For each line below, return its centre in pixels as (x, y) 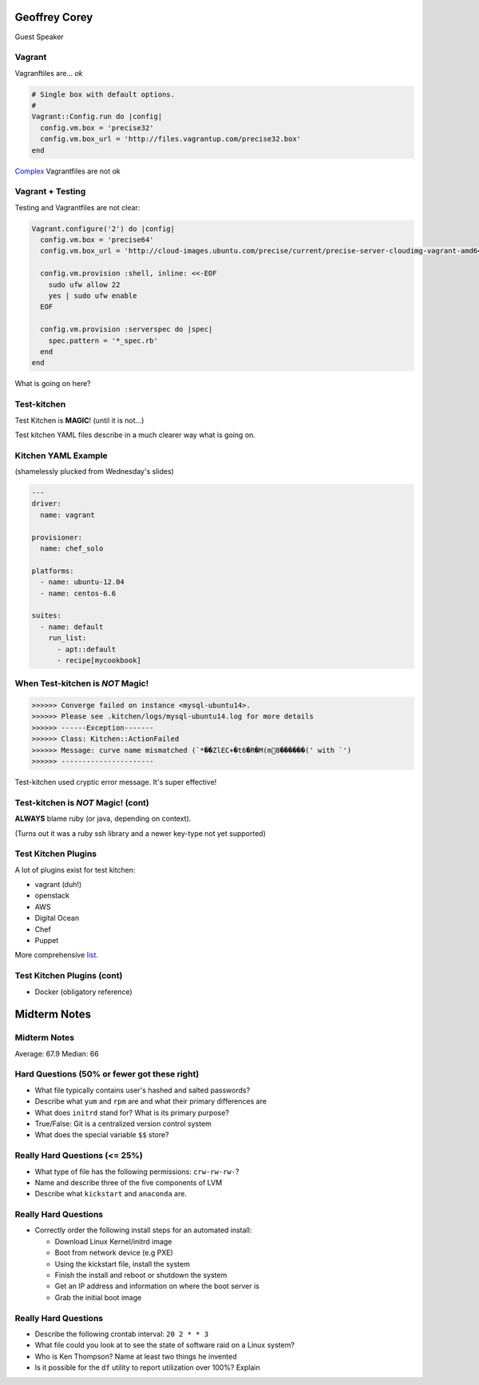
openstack (52, 896)
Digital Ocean (57, 918)
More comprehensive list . (57, 955)
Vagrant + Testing (50, 192)
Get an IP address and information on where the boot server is (157, 1286)
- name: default (72, 627)
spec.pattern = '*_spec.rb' (103, 340)
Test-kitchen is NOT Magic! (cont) (82, 802)
